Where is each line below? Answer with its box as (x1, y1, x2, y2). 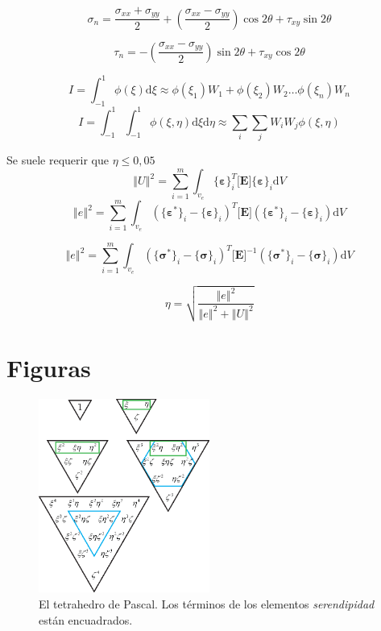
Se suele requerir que (6, 152, 109, 168)
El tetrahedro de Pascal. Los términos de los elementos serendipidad (39, 596, 375, 612)
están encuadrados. (39, 611, 133, 628)
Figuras (6, 351, 91, 384)
